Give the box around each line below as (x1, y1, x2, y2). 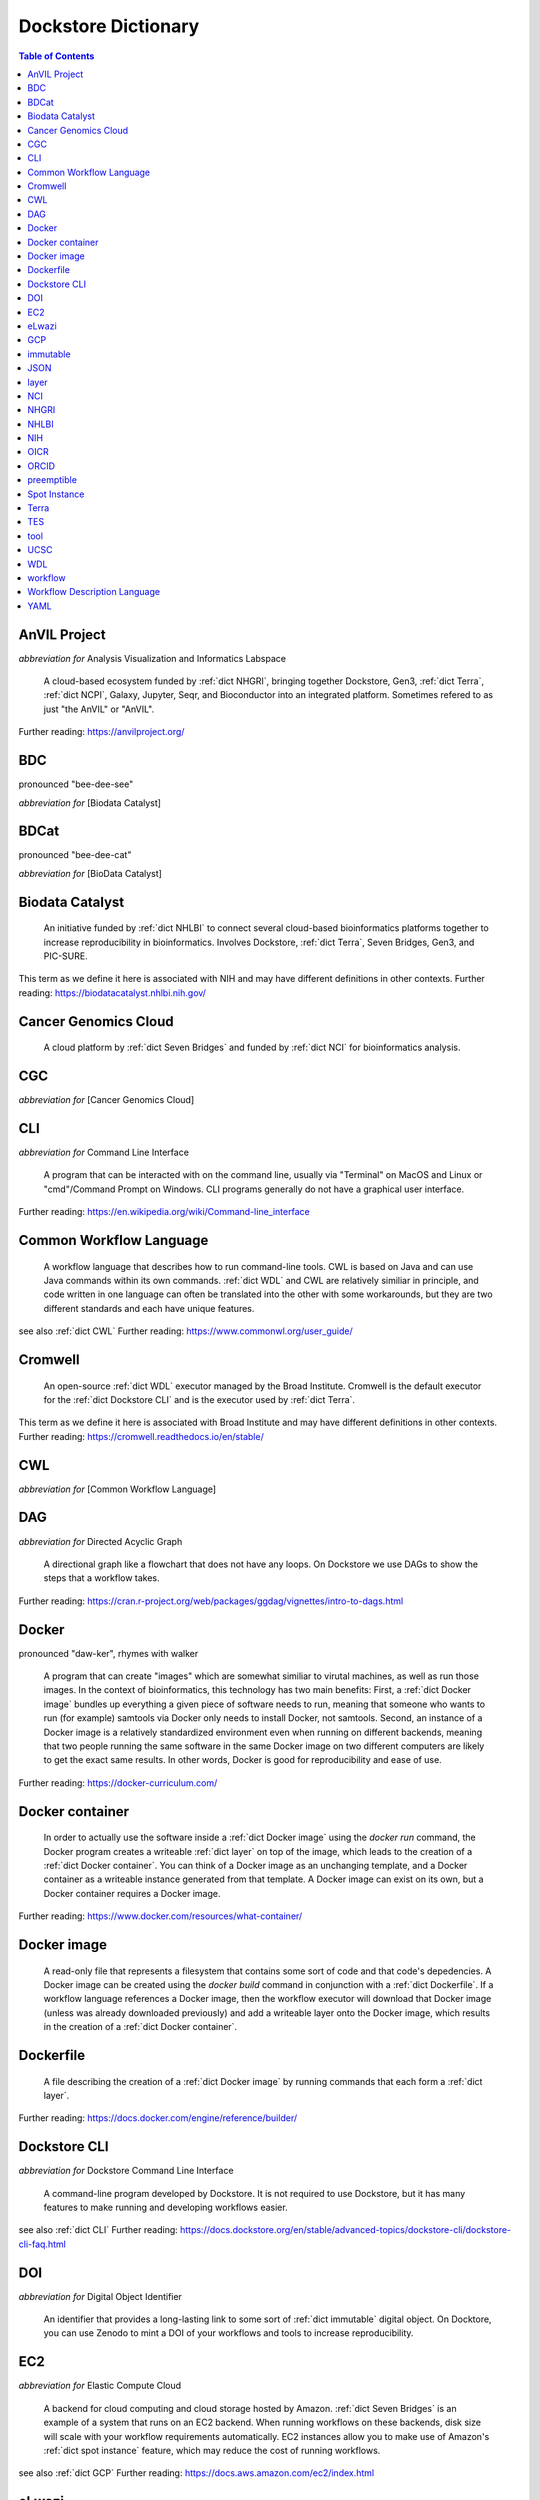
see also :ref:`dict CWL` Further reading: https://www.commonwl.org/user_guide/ (18, 1325, 354, 1337)
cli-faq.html (18, 2238, 67, 2250)
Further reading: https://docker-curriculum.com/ (18, 1776, 218, 1789)
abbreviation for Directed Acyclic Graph (18, 1535, 183, 1547)
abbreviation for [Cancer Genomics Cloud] (18, 1094, 195, 1106)
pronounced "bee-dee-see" (18, 778, 134, 790)
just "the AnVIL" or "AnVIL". (43, 703, 155, 715)
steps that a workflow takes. (43, 1572, 160, 1584)
